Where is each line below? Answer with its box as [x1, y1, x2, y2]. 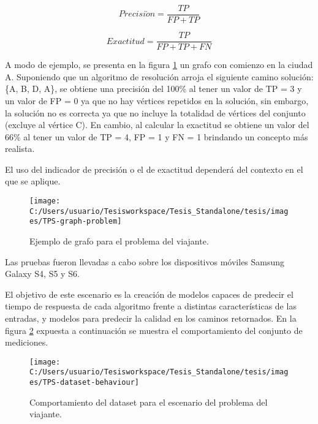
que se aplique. [5, 175, 61, 187]
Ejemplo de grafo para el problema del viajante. [29, 235, 209, 248]
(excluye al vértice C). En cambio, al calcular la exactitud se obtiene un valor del [5, 118, 309, 131]
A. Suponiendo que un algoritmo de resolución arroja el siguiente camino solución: [5, 70, 314, 83]
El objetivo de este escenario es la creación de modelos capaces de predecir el [5, 287, 293, 300]
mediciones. [5, 336, 48, 349]
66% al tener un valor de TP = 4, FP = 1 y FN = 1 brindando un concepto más [5, 130, 308, 143]
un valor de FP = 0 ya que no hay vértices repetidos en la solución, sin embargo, [5, 94, 309, 107]
